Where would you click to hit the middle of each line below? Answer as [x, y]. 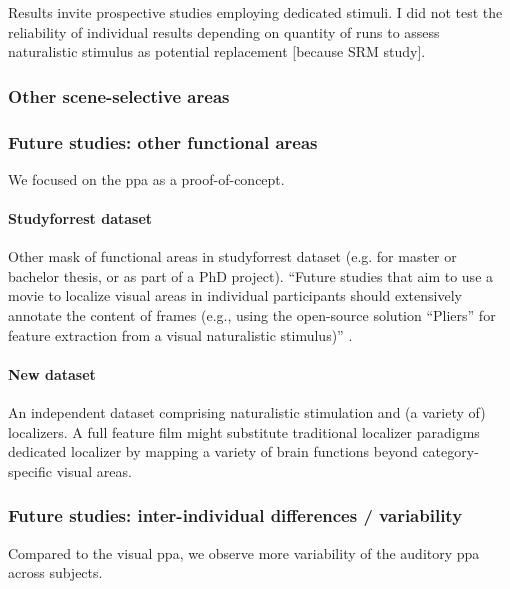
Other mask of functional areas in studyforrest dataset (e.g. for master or [232, 256]
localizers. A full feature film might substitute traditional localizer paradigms [244, 431]
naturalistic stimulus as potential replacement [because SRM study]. [217, 51]
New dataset [52, 373]
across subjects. [55, 572]
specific [30, 470]
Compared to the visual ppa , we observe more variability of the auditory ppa [244, 552]
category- [450, 451]
